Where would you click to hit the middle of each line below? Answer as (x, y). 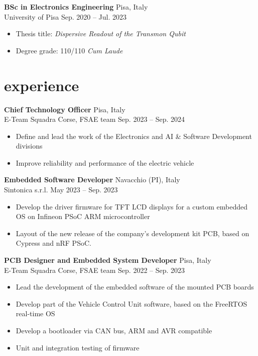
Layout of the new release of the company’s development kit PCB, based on (133, 233)
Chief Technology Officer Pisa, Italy (65, 109)
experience (42, 85)
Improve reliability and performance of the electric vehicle (105, 162)
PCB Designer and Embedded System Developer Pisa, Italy (108, 260)
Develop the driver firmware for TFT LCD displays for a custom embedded (132, 206)
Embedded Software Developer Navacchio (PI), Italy (92, 180)
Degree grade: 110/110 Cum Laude (69, 50)
